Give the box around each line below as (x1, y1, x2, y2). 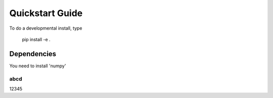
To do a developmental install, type (9, 25, 82, 31)
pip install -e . (22, 36, 51, 42)
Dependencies (9, 49, 57, 58)
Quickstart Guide (9, 8, 83, 19)
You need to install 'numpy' (9, 63, 66, 69)
